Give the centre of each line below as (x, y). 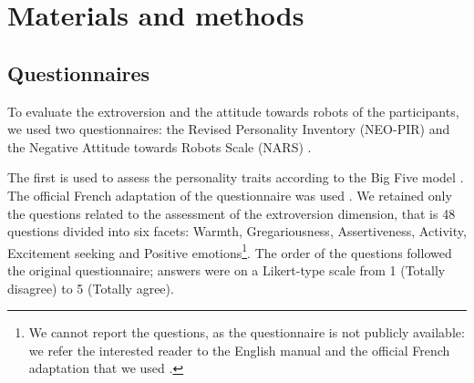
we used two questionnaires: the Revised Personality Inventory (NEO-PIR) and (229, 129)
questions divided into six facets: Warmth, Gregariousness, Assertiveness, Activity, (237, 231)
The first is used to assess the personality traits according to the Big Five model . (236, 177)
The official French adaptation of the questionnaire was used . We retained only (230, 195)
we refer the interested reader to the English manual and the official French (239, 350)
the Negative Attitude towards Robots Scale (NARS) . (160, 146)
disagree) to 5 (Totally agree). (91, 288)
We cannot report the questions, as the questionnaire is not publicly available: (247, 332)
